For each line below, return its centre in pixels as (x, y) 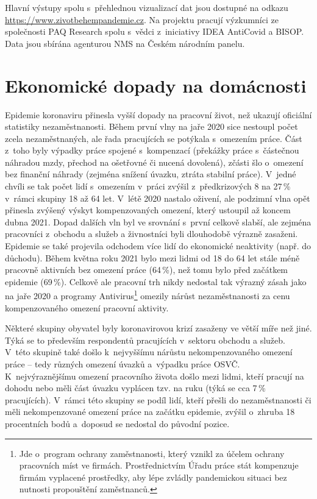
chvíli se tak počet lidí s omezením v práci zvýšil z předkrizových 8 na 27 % (148, 186)
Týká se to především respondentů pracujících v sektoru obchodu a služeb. (145, 340)
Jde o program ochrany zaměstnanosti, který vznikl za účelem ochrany (152, 453)
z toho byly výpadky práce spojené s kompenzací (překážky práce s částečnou (152, 150)
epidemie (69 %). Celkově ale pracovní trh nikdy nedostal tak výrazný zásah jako (156, 281)
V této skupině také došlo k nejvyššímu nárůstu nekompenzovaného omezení (149, 352)
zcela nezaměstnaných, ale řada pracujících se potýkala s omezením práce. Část (154, 138)
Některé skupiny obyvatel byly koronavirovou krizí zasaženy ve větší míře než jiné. (158, 328)
